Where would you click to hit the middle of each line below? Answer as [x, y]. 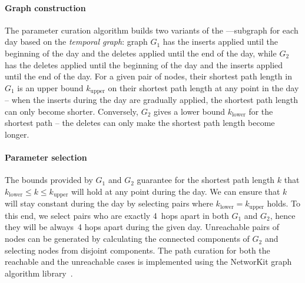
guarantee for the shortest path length [206, 180]
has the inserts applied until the [220, 41]
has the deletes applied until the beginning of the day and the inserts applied [144, 64]
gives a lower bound [190, 111]
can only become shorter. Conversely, [72, 111]
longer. [17, 134]
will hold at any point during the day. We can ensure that [175, 191]
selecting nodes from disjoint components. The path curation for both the [137, 250]
